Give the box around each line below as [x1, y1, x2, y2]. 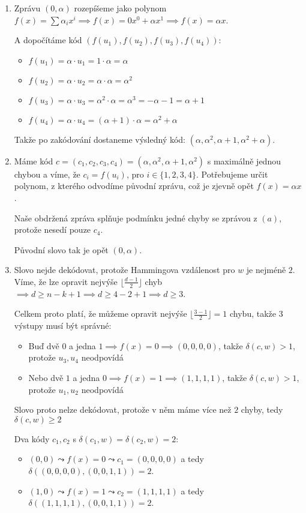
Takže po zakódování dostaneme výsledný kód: [14, 133, 186, 145]
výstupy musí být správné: [14, 319, 112, 332]
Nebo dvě [28, 371, 64, 383]
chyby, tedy [241, 403, 283, 416]
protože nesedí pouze [14, 223, 91, 236]
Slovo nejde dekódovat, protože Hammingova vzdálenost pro [14, 263, 235, 276]
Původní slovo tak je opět [14, 243, 109, 256]
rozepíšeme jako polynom [74, 2, 167, 14]
